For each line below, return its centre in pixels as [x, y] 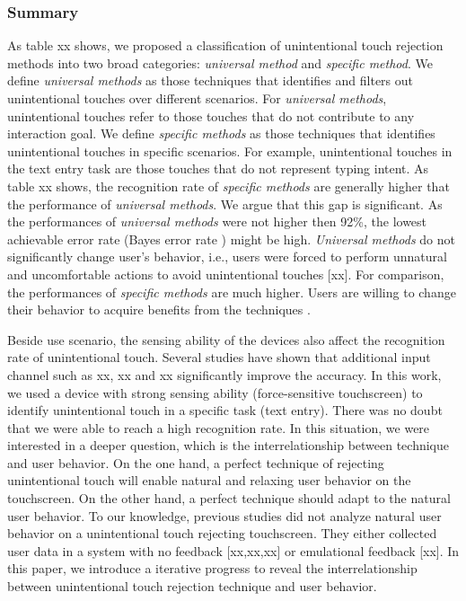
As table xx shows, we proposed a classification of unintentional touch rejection [225, 45]
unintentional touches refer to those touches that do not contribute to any [211, 115]
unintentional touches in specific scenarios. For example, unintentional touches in [230, 150]
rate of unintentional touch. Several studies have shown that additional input [219, 357]
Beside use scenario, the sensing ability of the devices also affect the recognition [226, 339]
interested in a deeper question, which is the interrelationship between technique [229, 445]
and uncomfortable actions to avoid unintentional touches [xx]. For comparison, [226, 274]
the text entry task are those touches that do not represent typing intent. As [218, 168]
